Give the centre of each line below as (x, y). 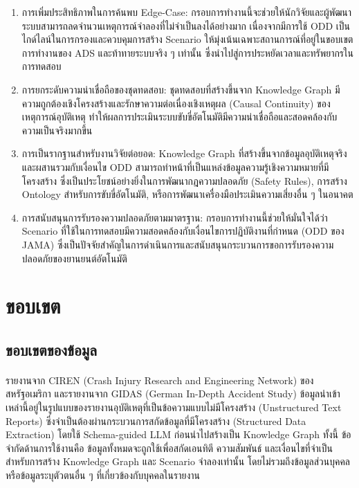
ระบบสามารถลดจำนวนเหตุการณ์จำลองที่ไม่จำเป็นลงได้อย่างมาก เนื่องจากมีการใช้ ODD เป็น (186, 25)
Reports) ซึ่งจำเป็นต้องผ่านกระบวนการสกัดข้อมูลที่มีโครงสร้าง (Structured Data (156, 421)
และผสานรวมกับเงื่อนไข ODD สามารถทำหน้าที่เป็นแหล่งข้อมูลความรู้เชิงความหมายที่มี (175, 166)
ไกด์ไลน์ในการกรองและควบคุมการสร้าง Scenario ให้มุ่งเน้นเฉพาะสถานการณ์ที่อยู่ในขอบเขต (187, 39)
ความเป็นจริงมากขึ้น (57, 130)
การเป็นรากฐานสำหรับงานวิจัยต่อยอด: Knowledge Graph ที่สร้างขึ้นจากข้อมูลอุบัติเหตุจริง (184, 153)
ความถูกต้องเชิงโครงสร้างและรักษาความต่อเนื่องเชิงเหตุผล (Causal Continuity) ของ (176, 103)
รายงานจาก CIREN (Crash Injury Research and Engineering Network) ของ (160, 380)
